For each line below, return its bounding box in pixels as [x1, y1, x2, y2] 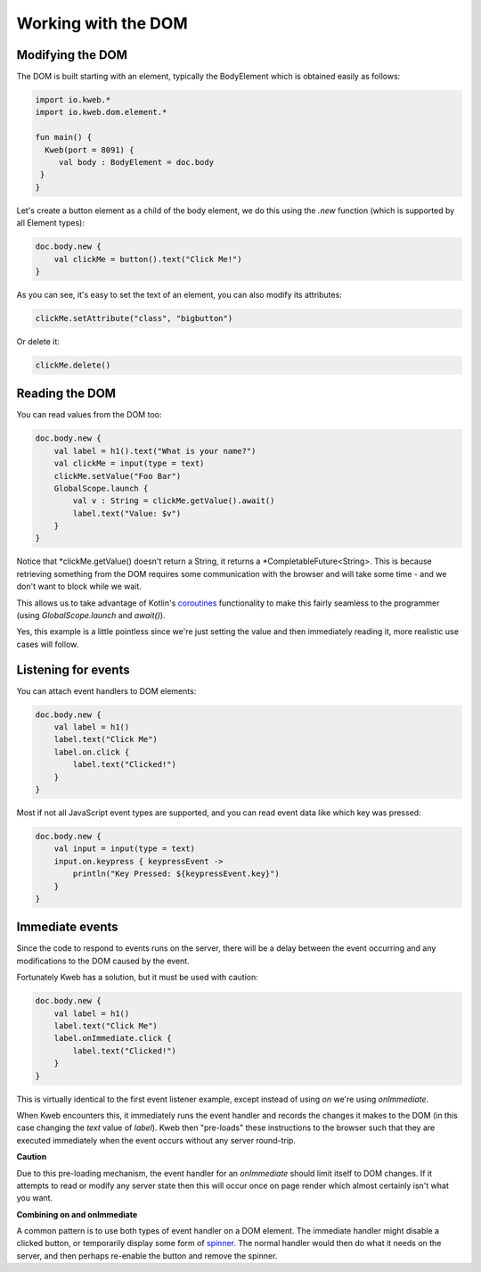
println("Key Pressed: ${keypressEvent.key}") [72, 869, 280, 879]
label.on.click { [53, 747, 130, 757]
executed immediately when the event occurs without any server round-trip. [16, 1135, 296, 1145]
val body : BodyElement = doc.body [58, 157, 214, 167]
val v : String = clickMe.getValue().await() [72, 496, 275, 506]
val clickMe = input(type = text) [53, 458, 205, 468]
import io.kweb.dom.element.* [35, 107, 167, 118]
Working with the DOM [16, 13, 188, 33]
